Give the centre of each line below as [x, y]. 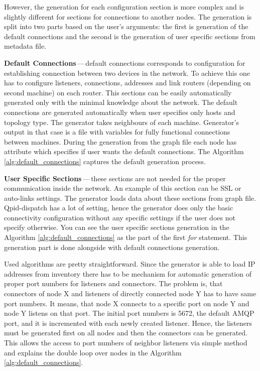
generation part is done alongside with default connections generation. [112, 247]
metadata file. [25, 46]
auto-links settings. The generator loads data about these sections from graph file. [130, 198]
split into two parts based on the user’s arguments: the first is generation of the [126, 26]
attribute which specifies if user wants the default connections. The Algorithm [124, 151]
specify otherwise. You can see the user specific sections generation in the [117, 227]
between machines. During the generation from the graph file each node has [120, 141]
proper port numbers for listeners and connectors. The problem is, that [113, 283]
